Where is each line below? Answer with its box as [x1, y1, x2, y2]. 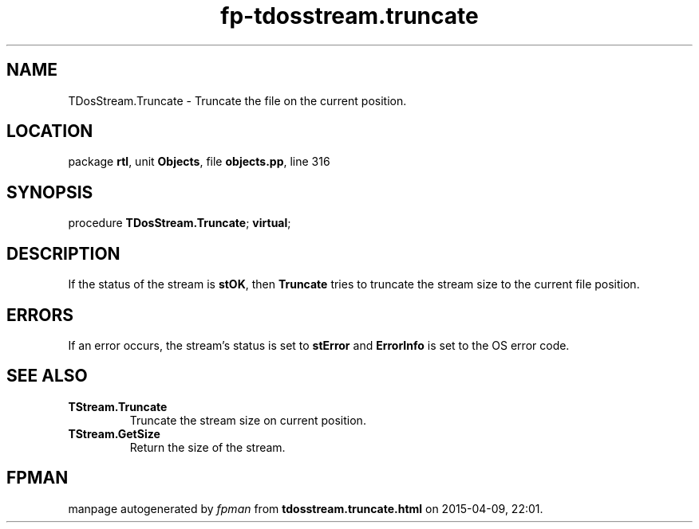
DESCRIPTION [6, 243, 120, 264]
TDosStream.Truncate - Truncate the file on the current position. [68, 93, 407, 108]
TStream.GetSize [68, 426, 160, 441]
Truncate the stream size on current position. [129, 413, 366, 427]
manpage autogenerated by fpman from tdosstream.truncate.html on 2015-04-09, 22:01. [68, 501, 543, 515]
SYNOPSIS [6, 182, 93, 202]
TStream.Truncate [68, 399, 168, 413]
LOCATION [6, 121, 93, 142]
